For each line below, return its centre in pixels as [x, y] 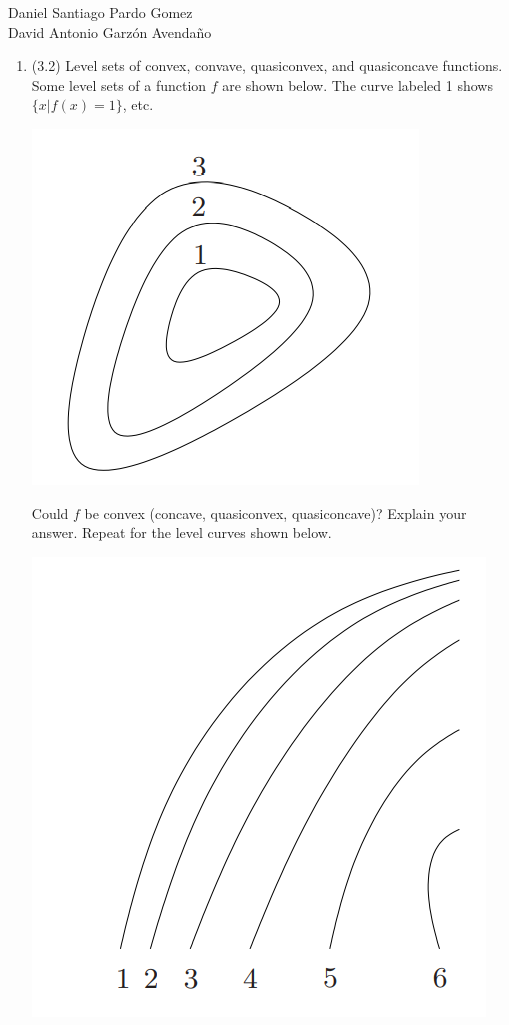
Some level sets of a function [119, 84]
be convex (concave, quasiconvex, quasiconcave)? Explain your [275, 512]
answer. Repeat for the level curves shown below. [181, 532]
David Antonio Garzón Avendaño [110, 31]
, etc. [138, 104]
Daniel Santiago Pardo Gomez [100, 12]
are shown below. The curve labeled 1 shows [357, 84]
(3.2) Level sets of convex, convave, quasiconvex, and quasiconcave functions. [267, 65]
